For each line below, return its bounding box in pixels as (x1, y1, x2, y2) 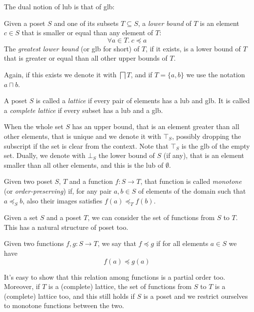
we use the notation (186, 69, 245, 79)
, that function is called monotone (140, 176, 242, 186)
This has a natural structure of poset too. (4, 222, 128, 232)
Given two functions (4, 238, 64, 248)
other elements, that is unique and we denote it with (4, 131, 161, 141)
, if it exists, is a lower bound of (146, 43, 241, 53)
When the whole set (4, 121, 63, 132)
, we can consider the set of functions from (87, 212, 215, 223)
